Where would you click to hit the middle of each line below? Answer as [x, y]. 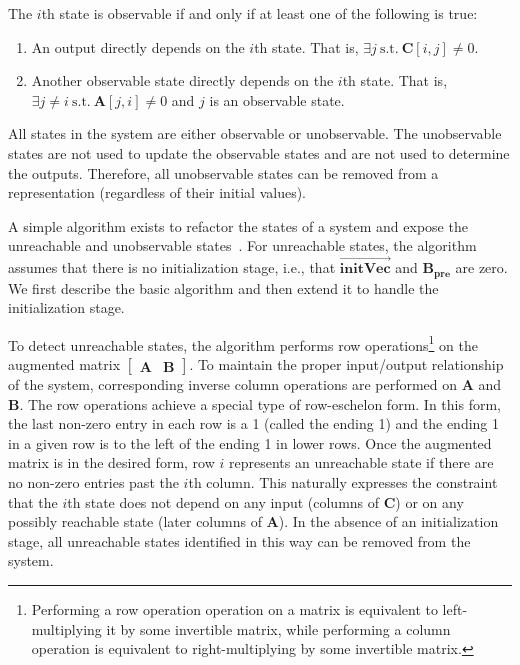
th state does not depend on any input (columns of [223, 501]
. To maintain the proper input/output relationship [346, 364]
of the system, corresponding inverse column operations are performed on [233, 384]
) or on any [429, 501]
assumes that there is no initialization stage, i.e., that [172, 267]
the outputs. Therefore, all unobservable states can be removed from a [223, 172]
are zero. [481, 267]
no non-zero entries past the [93, 482]
